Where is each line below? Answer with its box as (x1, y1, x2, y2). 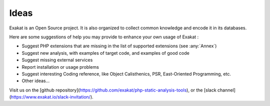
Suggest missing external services (21, 57, 93, 63)
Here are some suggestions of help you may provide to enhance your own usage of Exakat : (9, 34, 199, 40)
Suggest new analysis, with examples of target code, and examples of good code (21, 50, 189, 56)
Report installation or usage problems (21, 64, 99, 70)
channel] (217, 87, 236, 93)
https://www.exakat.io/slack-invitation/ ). (10, 94, 93, 100)
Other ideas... (21, 78, 50, 84)
